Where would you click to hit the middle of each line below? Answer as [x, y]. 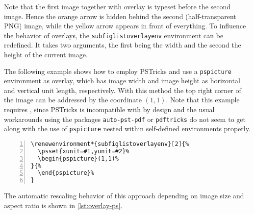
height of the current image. [46, 55]
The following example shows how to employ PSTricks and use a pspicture [118, 71]
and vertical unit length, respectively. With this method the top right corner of [123, 90]
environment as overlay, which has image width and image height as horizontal [122, 81]
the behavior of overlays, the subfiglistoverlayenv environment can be [114, 35]
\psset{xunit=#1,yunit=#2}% [84, 151]
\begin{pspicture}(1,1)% [78, 158]
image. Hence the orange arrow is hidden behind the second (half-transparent [120, 16]
